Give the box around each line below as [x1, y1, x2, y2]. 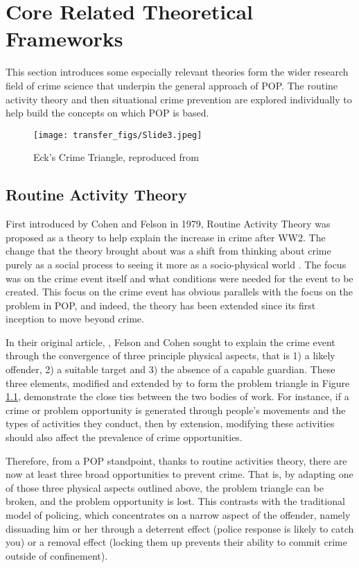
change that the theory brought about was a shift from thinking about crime [6, 243, 331, 258]
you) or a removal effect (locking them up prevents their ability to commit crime [6, 535, 347, 549]
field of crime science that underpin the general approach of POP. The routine [6, 78, 338, 92]
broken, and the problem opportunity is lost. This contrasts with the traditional [6, 494, 345, 508]
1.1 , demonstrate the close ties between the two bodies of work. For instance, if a [6, 389, 349, 404]
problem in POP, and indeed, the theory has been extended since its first [6, 298, 316, 312]
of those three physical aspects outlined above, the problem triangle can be [6, 480, 324, 494]
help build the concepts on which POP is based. [6, 105, 209, 120]
